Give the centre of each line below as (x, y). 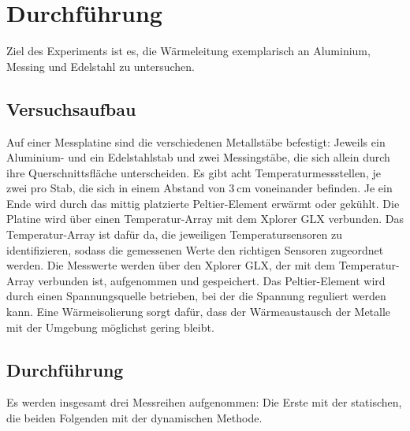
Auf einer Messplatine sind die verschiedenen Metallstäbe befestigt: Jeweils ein (196, 141)
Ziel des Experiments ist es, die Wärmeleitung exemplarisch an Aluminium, (188, 51)
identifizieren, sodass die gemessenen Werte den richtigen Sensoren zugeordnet (195, 249)
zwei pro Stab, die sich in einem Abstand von (116, 188)
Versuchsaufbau (71, 108)
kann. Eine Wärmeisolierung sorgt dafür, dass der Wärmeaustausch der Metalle (199, 312)
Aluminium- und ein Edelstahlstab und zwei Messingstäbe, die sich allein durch (198, 157)
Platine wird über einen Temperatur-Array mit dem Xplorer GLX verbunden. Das (205, 219)
